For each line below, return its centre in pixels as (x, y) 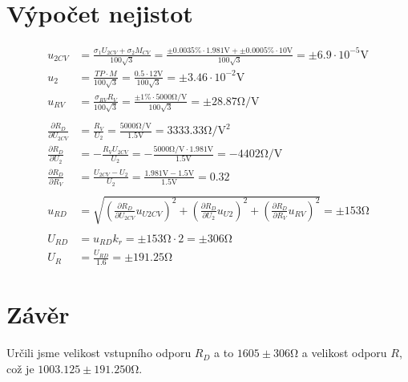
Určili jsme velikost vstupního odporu (99, 353)
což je (20, 368)
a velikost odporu (344, 353)
